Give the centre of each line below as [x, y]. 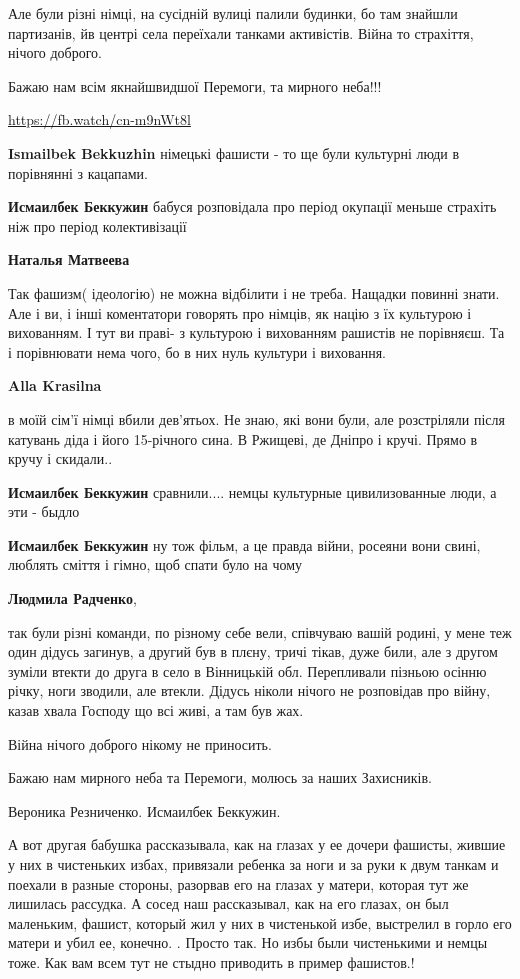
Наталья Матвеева [69, 259]
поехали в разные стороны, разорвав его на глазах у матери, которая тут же [238, 883]
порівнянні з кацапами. [78, 172]
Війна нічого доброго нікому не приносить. [140, 743]
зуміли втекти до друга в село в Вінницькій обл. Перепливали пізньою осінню [247, 670]
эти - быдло [44, 511]
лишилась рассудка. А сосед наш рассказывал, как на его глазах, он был [228, 903]
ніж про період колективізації [97, 225]
